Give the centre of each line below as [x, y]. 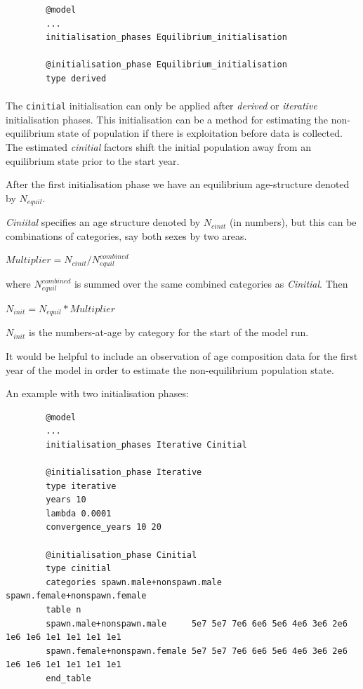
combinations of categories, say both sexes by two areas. [126, 235]
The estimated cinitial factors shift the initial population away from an [158, 147]
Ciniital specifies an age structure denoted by [103, 222]
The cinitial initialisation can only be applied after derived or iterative [161, 106]
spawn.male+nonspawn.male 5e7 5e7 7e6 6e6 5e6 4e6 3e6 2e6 [197, 623]
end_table [68, 678]
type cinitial [79, 569]
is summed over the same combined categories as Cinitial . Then [211, 284]
